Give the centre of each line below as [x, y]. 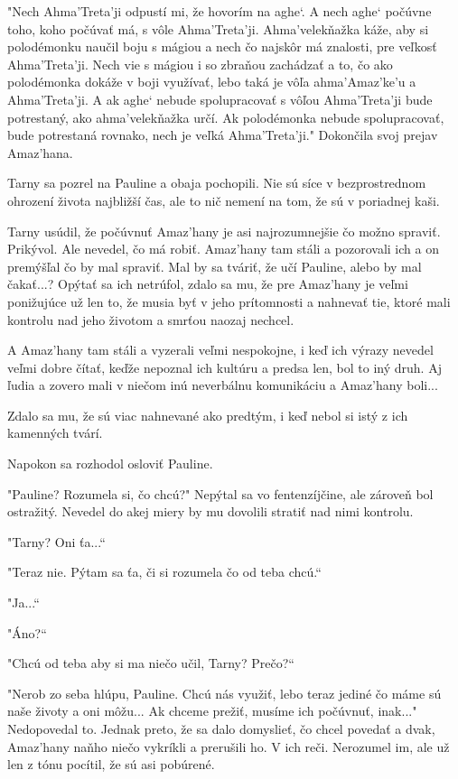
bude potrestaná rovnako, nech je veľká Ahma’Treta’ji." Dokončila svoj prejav [223, 135]
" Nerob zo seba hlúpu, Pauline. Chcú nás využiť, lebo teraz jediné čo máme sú [224, 693]
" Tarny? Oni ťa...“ [56, 541]
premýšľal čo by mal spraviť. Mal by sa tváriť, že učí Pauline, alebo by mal [215, 266]
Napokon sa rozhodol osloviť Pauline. [110, 464]
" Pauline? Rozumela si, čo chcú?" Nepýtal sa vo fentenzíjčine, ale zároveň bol [220, 493]
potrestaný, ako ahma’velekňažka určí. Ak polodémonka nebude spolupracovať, [226, 117]
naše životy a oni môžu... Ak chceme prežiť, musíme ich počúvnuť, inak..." [212, 711]
